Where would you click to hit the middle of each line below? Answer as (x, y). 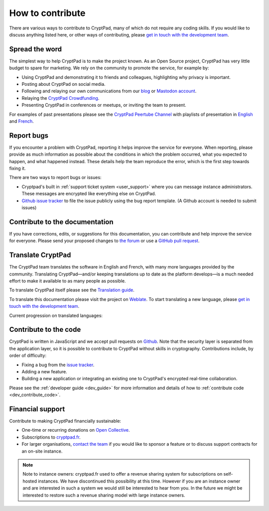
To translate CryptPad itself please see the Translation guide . (72, 290)
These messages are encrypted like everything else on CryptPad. (89, 194)
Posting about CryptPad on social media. (64, 84)
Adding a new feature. (44, 372)
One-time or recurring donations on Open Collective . (76, 430)
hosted (30, 481)
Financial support (37, 409)
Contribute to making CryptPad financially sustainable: (65, 421)
